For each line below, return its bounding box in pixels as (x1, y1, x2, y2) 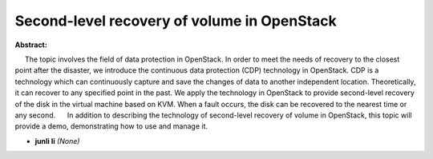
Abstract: (14, 40, 47, 50)
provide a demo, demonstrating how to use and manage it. (14, 121, 208, 131)
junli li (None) (34, 136, 80, 145)
